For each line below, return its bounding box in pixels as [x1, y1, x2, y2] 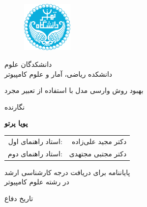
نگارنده [4, 101, 25, 112]
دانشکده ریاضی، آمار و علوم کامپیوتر [4, 68, 113, 79]
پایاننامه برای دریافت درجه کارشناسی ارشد [4, 167, 130, 177]
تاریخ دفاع [4, 193, 33, 203]
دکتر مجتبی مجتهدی [69, 148, 127, 158]
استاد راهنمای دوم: [8, 148, 62, 158]
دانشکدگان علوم [4, 59, 52, 69]
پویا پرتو [4, 118, 28, 128]
